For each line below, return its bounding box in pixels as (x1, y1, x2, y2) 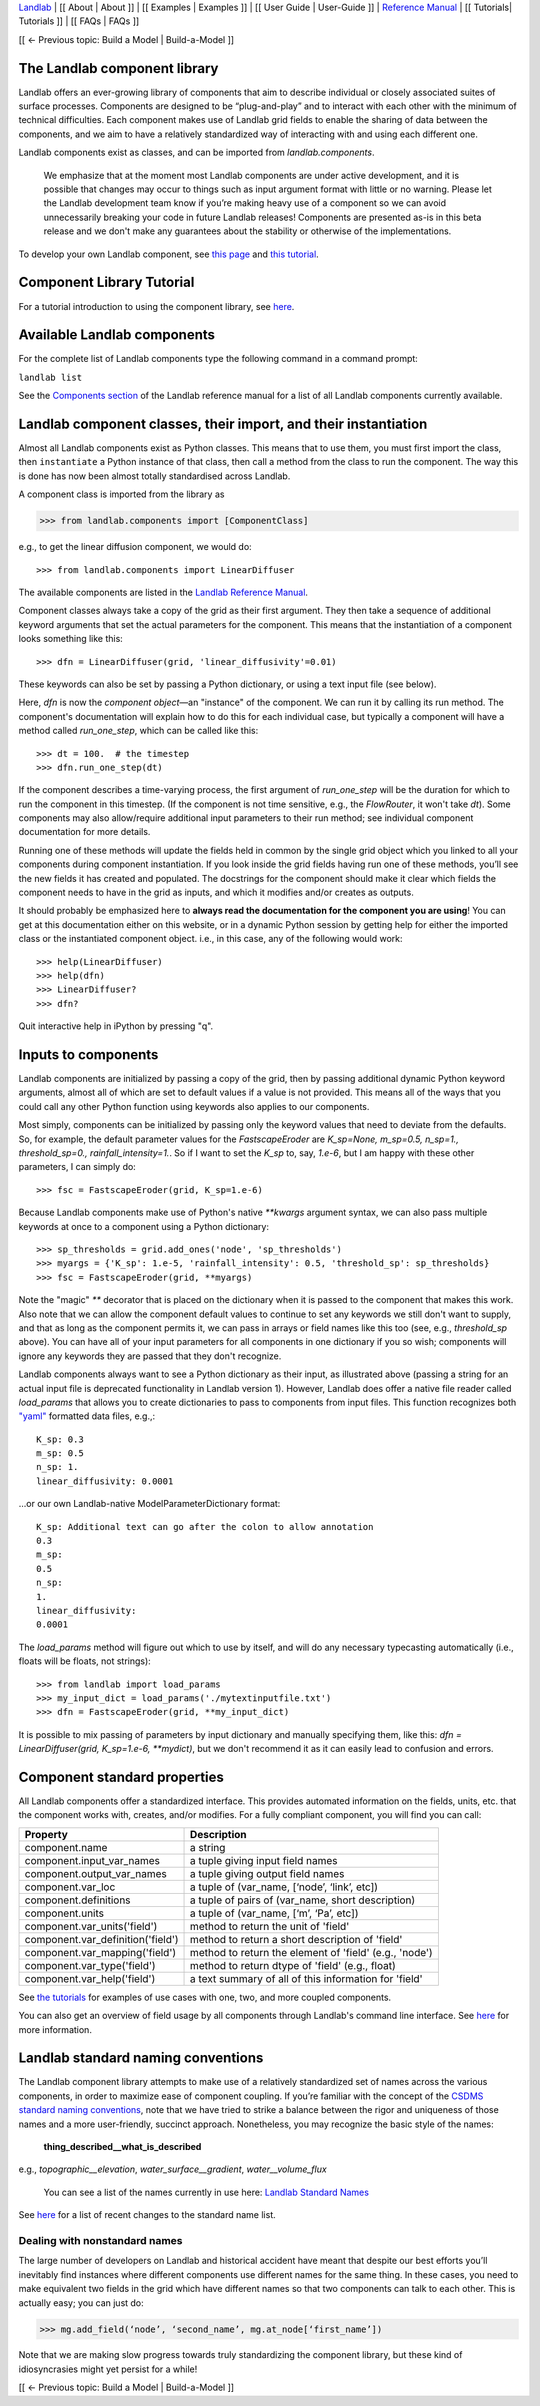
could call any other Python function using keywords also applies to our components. (18, 1100, 370, 1112)
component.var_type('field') (24, 1958, 156, 1972)
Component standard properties (18, 1768, 225, 1785)
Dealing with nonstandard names (18, 2233, 184, 2247)
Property (24, 1827, 69, 1841)
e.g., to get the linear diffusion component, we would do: (18, 541, 252, 553)
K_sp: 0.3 (36, 1433, 84, 1445)
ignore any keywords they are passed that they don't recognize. (18, 1350, 282, 1362)
